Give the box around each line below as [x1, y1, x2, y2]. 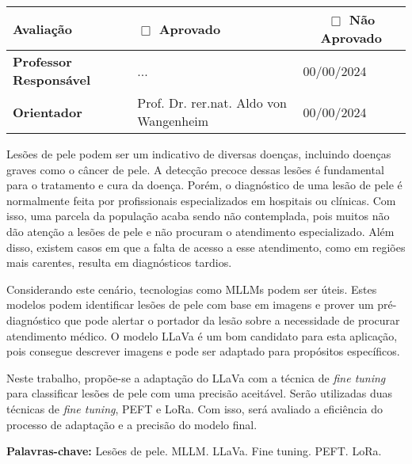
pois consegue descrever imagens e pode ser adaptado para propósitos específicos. [6, 343, 400, 359]
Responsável [13, 70, 91, 89]
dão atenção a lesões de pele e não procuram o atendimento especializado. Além [6, 222, 395, 239]
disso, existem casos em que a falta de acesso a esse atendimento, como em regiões [6, 238, 406, 255]
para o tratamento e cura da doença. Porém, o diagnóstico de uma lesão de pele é [6, 177, 402, 193]
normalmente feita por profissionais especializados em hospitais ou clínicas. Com [6, 192, 396, 208]
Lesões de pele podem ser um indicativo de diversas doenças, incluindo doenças [6, 146, 391, 162]
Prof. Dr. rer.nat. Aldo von [137, 93, 287, 112]
